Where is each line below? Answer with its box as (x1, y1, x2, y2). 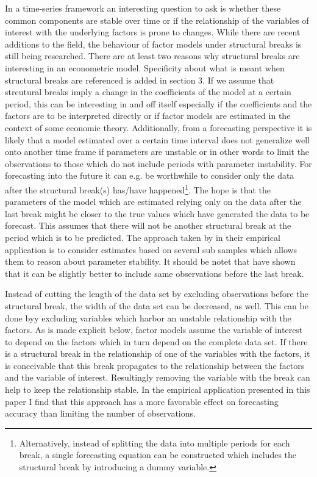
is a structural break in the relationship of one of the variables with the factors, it (5, 347, 310, 360)
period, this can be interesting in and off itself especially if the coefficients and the (5, 97, 312, 110)
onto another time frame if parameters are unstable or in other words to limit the (5, 145, 310, 158)
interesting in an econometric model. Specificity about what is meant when (5, 61, 285, 74)
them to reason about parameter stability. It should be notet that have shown (5, 255, 296, 268)
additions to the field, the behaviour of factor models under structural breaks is (5, 37, 302, 50)
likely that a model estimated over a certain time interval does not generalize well (5, 133, 310, 146)
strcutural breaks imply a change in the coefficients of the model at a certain (5, 85, 291, 98)
